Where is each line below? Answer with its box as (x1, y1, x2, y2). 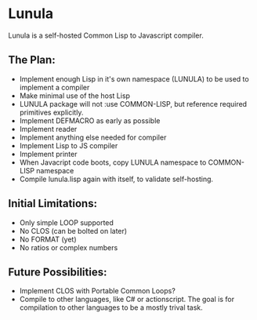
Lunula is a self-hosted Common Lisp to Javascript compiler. (8, 31, 204, 40)
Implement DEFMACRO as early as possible (19, 115, 161, 125)
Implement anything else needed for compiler (19, 133, 167, 142)
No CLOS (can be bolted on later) (19, 226, 128, 235)
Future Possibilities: (8, 265, 107, 278)
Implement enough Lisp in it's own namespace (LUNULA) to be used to (19, 74, 249, 83)
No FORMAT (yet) (19, 235, 77, 244)
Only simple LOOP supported (19, 217, 114, 227)
